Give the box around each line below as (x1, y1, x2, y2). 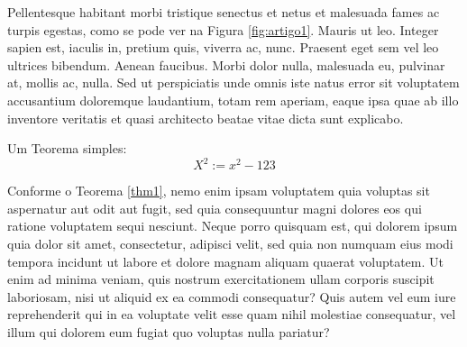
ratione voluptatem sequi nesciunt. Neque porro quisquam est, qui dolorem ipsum (7, 216, 458, 235)
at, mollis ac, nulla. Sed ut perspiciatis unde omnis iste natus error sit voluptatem (7, 73, 460, 92)
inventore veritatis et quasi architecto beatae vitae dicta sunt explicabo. (7, 108, 404, 127)
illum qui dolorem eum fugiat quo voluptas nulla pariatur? (7, 323, 330, 341)
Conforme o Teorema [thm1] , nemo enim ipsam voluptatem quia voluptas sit (7, 181, 430, 200)
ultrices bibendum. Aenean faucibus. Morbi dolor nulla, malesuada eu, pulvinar (7, 55, 445, 74)
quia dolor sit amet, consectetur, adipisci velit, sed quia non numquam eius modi (7, 234, 453, 253)
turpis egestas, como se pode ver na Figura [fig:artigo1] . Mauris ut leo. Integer (7, 20, 439, 39)
